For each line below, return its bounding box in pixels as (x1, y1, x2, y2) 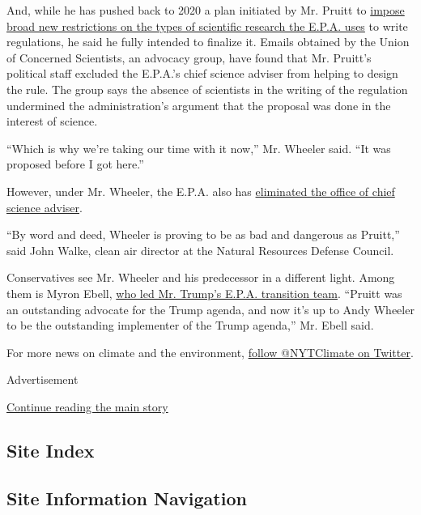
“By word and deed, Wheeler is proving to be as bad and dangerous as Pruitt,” (6, 226, 400, 243)
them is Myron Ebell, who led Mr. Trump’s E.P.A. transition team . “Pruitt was (6, 284, 402, 301)
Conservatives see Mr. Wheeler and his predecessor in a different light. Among (6, 269, 395, 286)
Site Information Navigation (6, 485, 247, 510)
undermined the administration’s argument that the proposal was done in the (6, 96, 391, 113)
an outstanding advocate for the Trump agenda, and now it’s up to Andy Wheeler (6, 300, 415, 317)
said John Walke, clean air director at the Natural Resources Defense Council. (6, 241, 394, 258)
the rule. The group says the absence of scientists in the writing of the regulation (6, 80, 408, 97)
